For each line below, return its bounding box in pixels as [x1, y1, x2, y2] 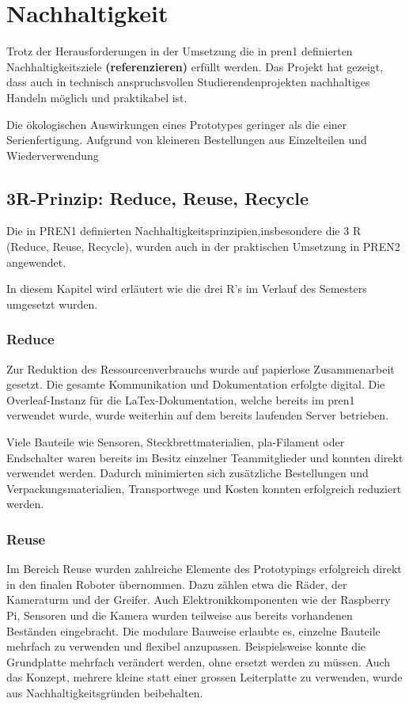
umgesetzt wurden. [6, 295, 98, 312]
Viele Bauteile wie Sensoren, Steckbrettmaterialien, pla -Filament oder [6, 434, 345, 450]
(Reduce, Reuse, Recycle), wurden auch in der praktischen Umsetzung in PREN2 [6, 238, 400, 255]
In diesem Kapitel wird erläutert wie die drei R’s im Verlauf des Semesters [6, 280, 367, 297]
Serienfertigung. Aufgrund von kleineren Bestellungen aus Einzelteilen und [6, 131, 367, 148]
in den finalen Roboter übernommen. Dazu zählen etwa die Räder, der [6, 575, 347, 592]
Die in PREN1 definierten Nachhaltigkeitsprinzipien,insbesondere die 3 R [6, 222, 362, 239]
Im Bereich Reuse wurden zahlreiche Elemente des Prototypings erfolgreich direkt [6, 560, 402, 577]
